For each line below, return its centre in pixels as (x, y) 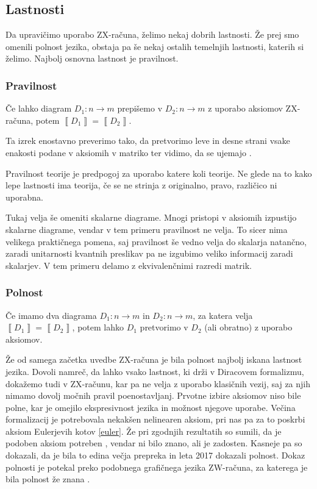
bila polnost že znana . (48, 479)
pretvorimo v (164, 327)
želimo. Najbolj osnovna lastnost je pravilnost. (92, 58)
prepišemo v (140, 108)
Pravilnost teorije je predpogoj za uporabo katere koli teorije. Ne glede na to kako (159, 173)
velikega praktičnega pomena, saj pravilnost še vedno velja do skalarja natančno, (156, 241)
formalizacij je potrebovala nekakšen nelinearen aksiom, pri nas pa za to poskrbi (155, 419)
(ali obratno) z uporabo (248, 327)
